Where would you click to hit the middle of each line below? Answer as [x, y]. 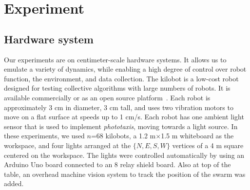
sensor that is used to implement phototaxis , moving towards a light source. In [121, 126]
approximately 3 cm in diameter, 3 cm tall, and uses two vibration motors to [119, 107]
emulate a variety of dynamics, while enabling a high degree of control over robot [125, 69]
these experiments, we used [44, 136]
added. [14, 183]
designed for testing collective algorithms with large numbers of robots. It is [117, 88]
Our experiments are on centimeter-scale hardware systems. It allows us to [115, 59]
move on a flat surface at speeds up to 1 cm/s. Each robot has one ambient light [124, 117]
